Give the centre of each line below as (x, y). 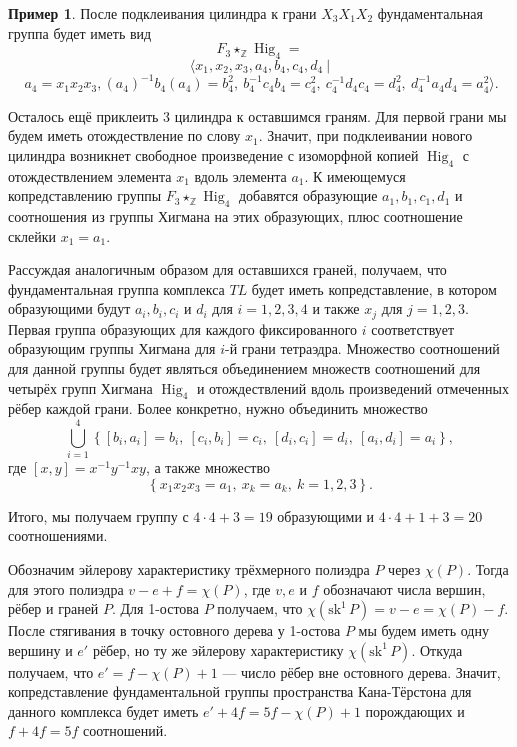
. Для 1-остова (155, 608)
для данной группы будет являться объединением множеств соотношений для (244, 368)
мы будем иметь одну (423, 630)
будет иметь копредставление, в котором (374, 288)
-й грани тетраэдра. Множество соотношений (362, 348)
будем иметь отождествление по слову (124, 135)
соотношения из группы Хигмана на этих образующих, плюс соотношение (235, 216)
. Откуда (437, 649)
